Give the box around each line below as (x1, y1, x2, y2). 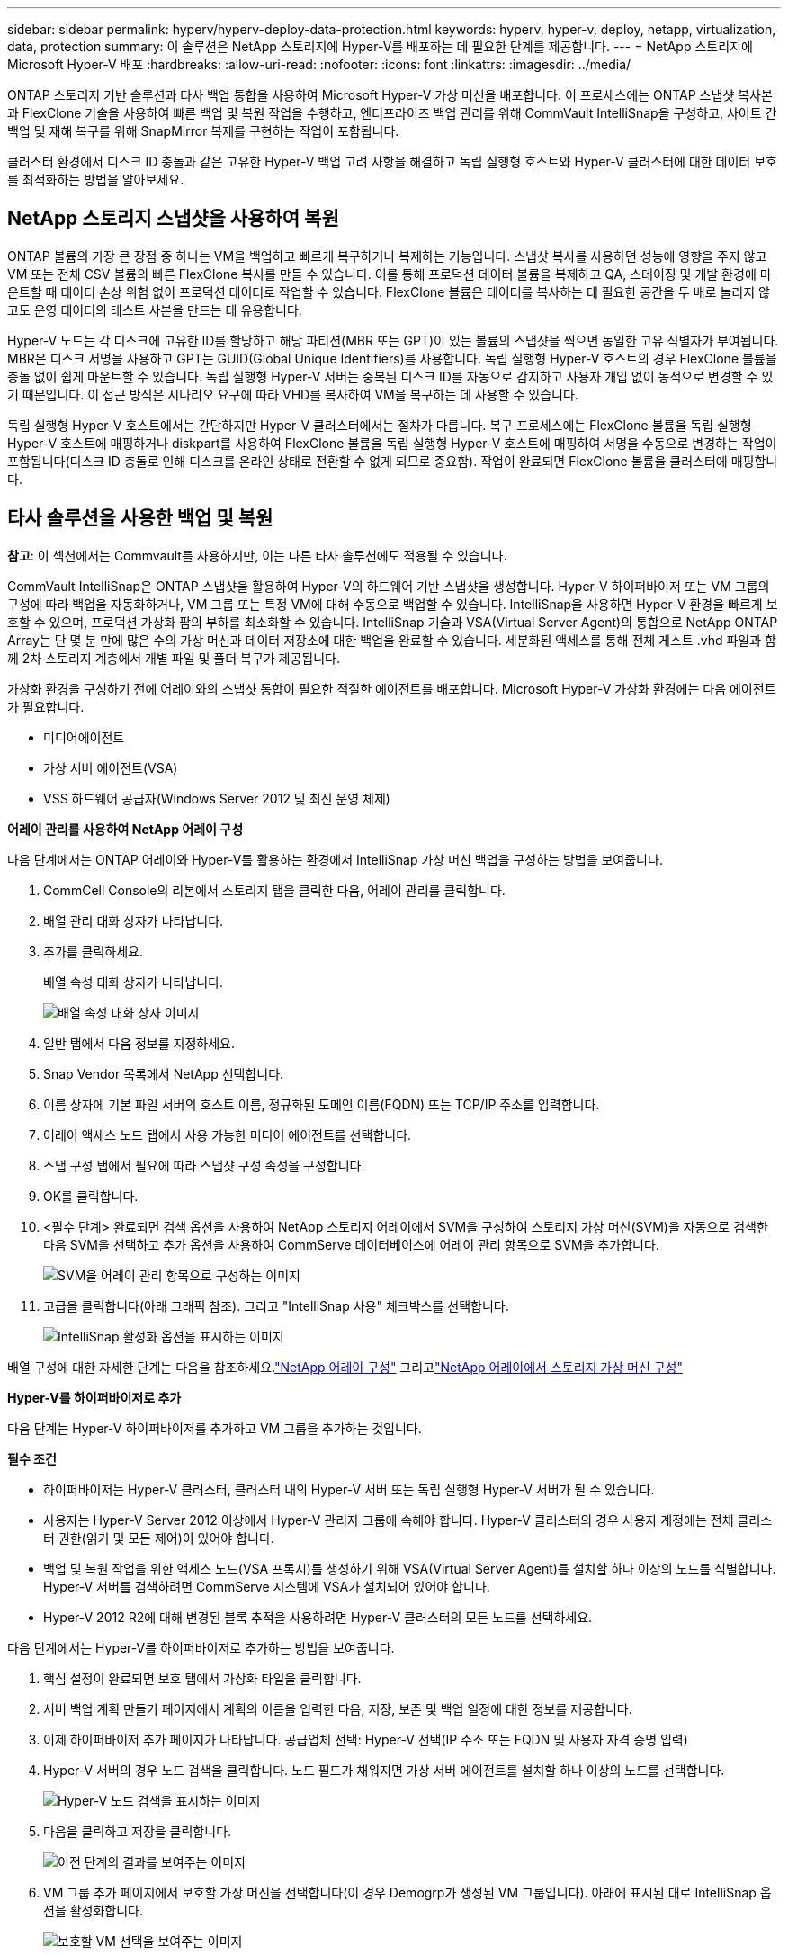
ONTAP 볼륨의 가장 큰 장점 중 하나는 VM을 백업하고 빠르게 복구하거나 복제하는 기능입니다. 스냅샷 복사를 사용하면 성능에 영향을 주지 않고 (7, 247, 767, 264)
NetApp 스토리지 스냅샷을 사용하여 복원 (7, 207, 339, 230)
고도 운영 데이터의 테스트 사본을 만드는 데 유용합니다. (7, 301, 302, 318)
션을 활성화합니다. (43, 1902, 144, 1918)
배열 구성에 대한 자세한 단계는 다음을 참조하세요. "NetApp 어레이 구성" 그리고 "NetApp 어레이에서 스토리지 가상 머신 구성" (7, 1359, 684, 1375)
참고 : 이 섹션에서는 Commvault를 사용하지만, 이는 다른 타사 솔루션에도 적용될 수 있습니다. (7, 547, 507, 563)
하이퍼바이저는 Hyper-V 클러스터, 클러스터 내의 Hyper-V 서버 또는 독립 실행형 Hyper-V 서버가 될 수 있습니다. (43, 1481, 655, 1497)
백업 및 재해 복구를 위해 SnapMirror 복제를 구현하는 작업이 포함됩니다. (7, 123, 399, 139)
